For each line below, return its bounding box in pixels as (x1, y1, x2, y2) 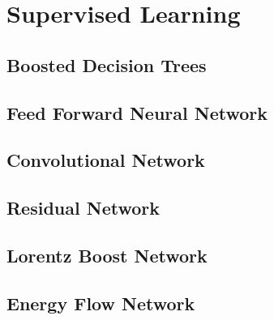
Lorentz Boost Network (6, 242, 208, 267)
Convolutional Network (6, 147, 205, 173)
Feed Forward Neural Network (6, 100, 268, 125)
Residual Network (6, 195, 160, 220)
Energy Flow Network (6, 290, 195, 315)
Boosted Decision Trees (6, 52, 207, 77)
